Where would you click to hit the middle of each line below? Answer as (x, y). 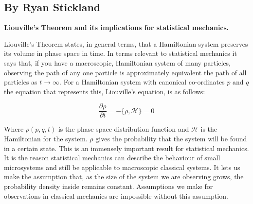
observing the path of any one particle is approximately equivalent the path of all (125, 72)
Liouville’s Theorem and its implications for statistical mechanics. (117, 27)
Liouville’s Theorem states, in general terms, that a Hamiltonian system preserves (126, 43)
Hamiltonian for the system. (46, 139)
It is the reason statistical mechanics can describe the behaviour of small (112, 158)
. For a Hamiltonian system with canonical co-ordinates (142, 82)
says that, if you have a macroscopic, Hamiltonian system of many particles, (117, 62)
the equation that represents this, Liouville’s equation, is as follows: (105, 91)
